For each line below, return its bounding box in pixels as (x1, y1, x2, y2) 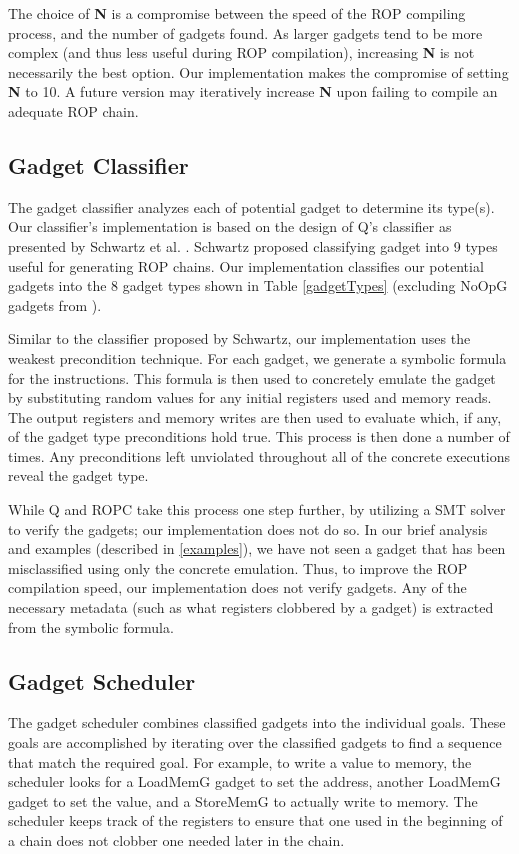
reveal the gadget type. (8, 465, 149, 486)
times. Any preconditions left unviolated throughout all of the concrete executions (8, 445, 511, 466)
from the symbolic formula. (8, 616, 174, 637)
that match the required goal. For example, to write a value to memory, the (8, 751, 472, 772)
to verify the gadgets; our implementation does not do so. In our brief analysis (8, 518, 488, 539)
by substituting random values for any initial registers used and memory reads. (8, 387, 492, 408)
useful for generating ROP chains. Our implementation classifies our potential (8, 255, 484, 276)
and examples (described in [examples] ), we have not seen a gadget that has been (8, 538, 506, 559)
